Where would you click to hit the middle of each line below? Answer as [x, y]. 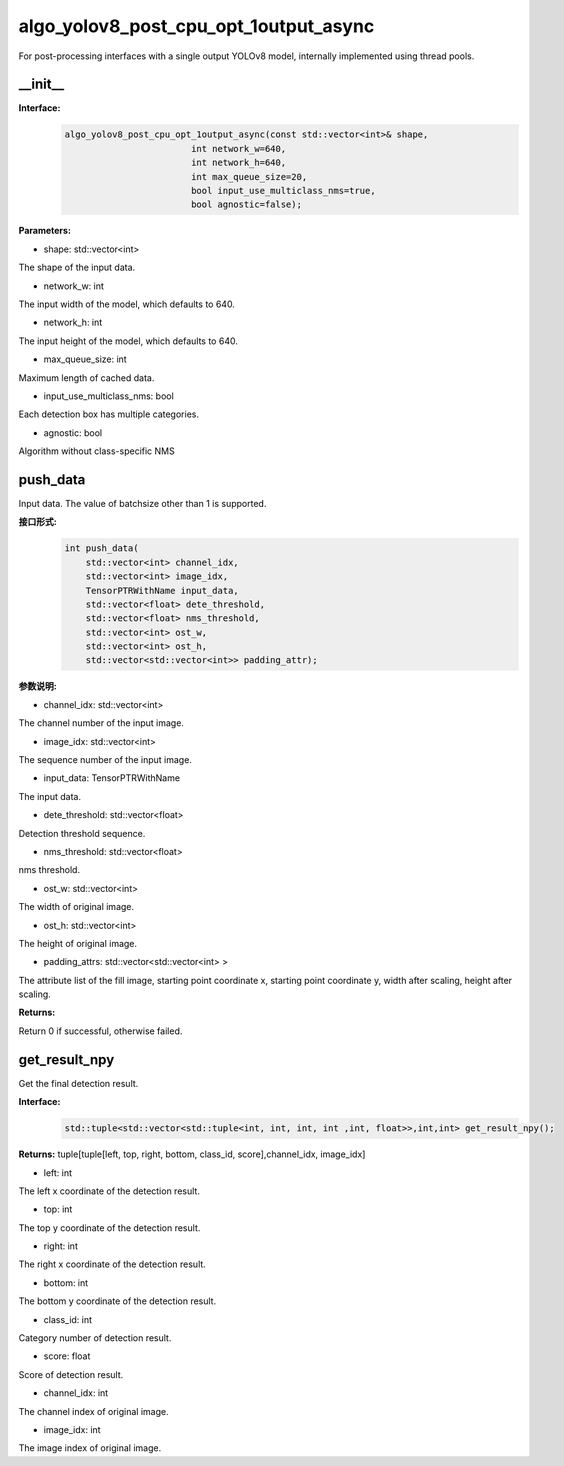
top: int [58, 1209]
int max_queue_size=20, [249, 176]
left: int [58, 1172]
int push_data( [101, 548]
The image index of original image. [90, 1448]
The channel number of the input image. [101, 723]
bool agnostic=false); [246, 204]
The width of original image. [76, 907]
